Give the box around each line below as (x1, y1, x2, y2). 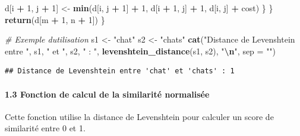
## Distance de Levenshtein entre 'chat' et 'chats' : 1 (5, 67, 235, 76)
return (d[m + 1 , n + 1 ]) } (5, 13, 105, 25)
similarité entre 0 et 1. (5, 122, 86, 134)
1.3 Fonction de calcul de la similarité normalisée (5, 88, 210, 100)
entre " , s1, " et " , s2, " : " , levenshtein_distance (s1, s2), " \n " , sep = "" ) (5, 44, 276, 57)
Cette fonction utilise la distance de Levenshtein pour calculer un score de (5, 110, 274, 122)
